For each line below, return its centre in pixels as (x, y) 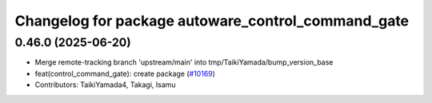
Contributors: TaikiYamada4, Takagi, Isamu (105, 85)
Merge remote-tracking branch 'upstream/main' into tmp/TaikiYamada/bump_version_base (184, 62)
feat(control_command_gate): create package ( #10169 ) (125, 73)
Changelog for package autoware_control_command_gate (212, 21)
